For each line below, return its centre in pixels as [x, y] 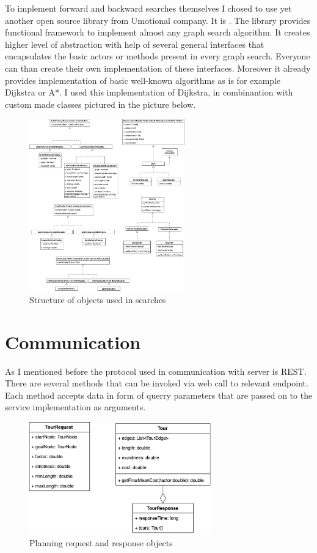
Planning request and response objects [101, 542]
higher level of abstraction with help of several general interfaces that [135, 44]
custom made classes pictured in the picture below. [100, 104]
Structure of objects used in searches [98, 299]
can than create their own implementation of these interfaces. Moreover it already [158, 68]
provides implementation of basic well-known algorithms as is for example [143, 80]
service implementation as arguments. [75, 407]
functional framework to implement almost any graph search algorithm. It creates [158, 32]
